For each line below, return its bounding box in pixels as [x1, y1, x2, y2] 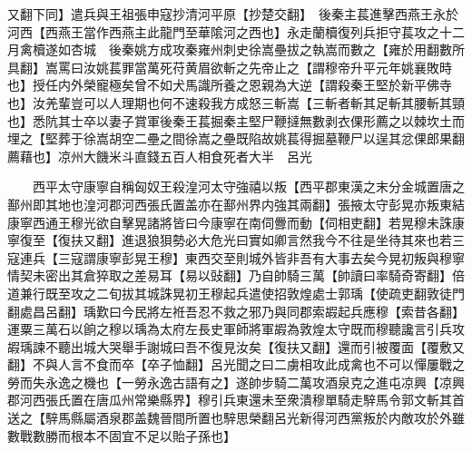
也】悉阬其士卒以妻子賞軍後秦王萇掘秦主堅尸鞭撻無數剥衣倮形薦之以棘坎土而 [7, 111, 465, 130]
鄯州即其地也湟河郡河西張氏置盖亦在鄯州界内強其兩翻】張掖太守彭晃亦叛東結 [7, 194, 465, 213]
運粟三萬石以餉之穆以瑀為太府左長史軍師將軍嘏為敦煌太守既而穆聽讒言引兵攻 [7, 319, 465, 338]
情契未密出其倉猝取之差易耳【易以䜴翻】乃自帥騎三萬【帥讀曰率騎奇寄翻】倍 [7, 266, 465, 285]
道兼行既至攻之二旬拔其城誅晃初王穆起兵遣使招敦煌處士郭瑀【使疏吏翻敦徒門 [7, 283, 465, 302]
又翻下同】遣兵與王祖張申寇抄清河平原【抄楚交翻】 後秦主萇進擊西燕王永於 [7, 5, 458, 23]
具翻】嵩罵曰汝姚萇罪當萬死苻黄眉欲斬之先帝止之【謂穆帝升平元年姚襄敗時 [7, 57, 452, 76]
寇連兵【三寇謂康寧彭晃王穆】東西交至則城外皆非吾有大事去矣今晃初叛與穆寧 [7, 248, 465, 267]
